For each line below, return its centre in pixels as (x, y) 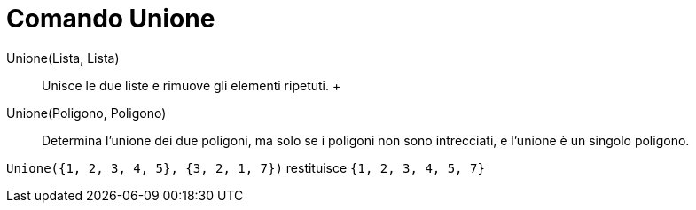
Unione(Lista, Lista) (63, 58)
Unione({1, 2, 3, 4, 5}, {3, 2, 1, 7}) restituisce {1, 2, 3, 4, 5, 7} (246, 167)
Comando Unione (111, 19)
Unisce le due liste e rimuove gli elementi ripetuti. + (192, 85)
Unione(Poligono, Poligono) (86, 113)
